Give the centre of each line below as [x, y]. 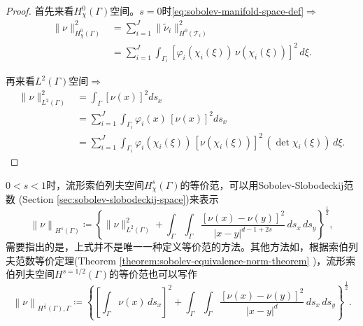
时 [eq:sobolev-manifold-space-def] [233, 10]
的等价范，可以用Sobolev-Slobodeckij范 [267, 184]
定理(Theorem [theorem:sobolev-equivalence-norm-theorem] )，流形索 [205, 260]
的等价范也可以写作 [153, 274]
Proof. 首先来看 [40, 10]
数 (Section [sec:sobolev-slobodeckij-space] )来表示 [112, 199]
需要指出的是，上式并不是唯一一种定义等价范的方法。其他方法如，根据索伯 [177, 247]
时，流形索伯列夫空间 [95, 184]
